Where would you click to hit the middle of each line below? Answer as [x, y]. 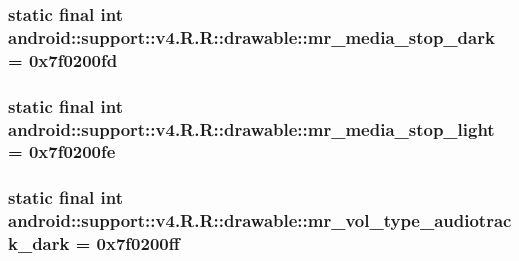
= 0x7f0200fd [63, 59]
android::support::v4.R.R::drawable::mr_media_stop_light [251, 128]
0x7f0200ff [138, 243]
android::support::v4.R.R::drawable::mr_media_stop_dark [251, 36]
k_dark [39, 243]
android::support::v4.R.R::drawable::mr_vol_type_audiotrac [260, 220]
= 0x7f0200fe [62, 151]
